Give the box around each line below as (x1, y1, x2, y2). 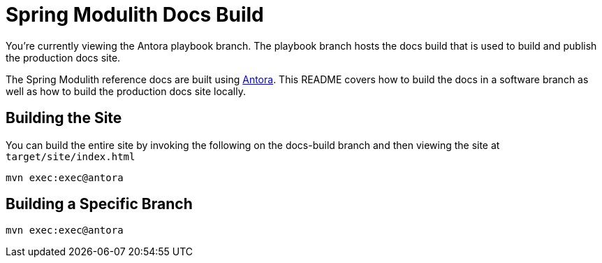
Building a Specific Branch (6, 195, 193, 213)
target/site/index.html (6, 150, 135, 162)
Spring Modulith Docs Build (6, 3, 264, 27)
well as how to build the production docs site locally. (6, 85, 246, 97)
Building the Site (6, 109, 122, 127)
